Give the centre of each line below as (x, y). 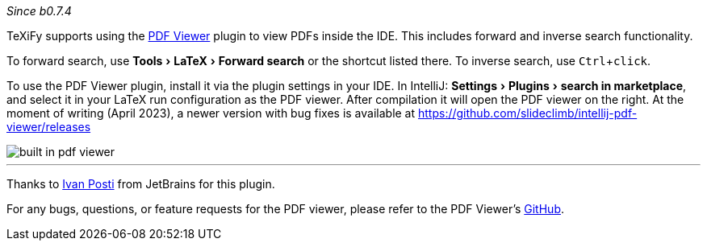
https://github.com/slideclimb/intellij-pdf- (528, 113)
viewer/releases (49, 127)
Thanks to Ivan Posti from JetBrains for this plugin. (141, 184)
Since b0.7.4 (39, 11)
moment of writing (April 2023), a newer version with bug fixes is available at (211, 113)
